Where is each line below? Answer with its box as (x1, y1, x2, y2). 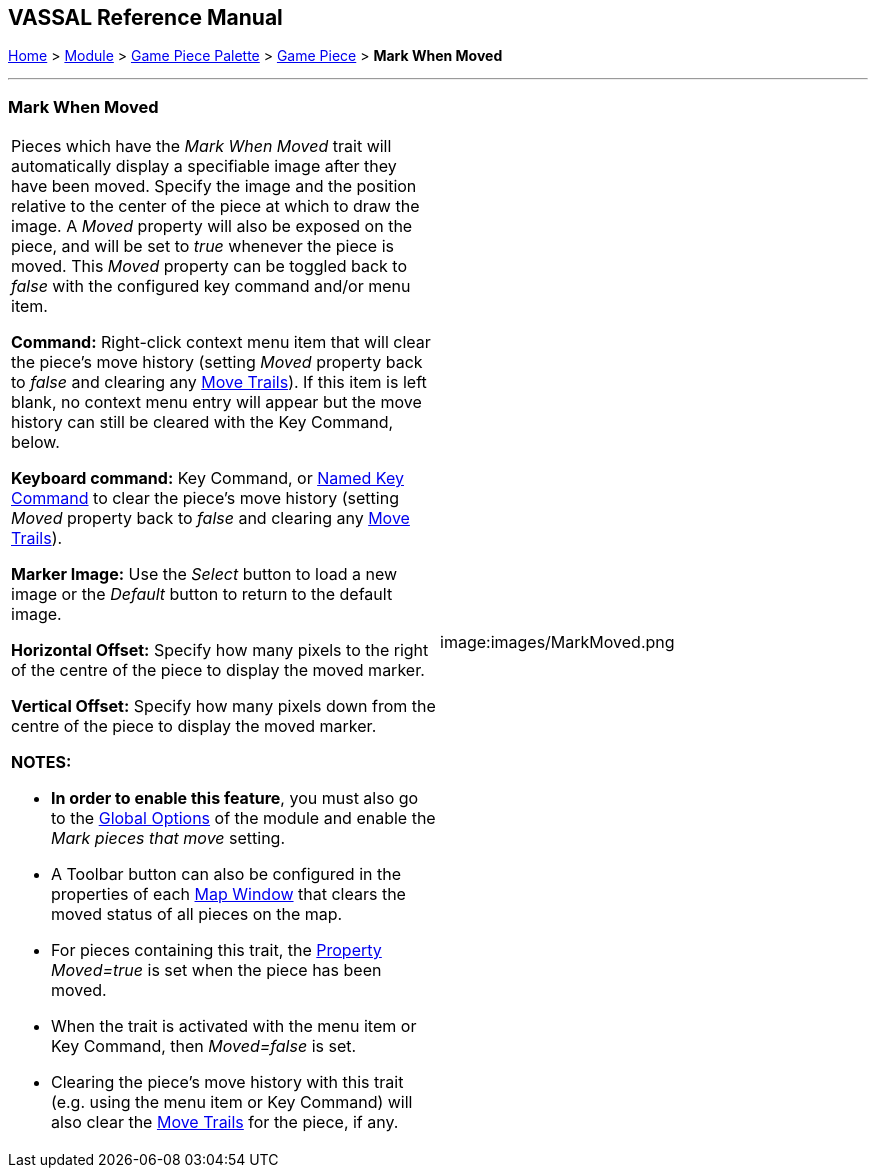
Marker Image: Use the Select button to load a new (11, 564, 398, 585)
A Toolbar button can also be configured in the (51, 864, 402, 885)
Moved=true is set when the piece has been (51, 960, 382, 981)
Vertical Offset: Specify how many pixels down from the (11, 696, 436, 717)
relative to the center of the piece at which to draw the (11, 196, 420, 217)
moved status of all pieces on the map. (51, 904, 343, 925)
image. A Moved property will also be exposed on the (11, 216, 413, 237)
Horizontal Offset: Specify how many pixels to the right (11, 640, 429, 661)
